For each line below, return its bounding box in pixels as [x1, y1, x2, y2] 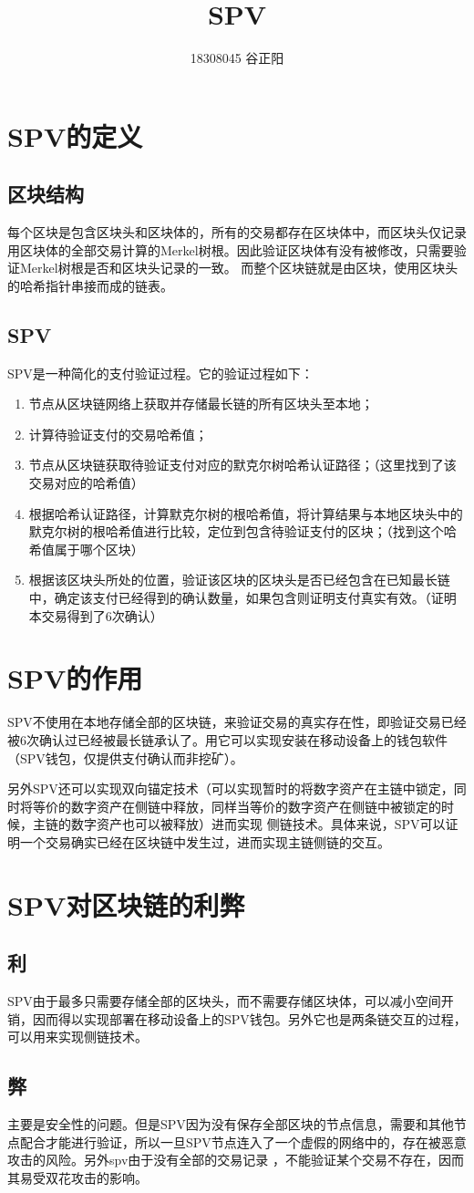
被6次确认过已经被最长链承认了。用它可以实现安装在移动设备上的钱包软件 [7, 730, 448, 749]
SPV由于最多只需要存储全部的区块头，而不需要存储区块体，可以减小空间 [7, 991, 441, 1011]
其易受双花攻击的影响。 [7, 1167, 148, 1187]
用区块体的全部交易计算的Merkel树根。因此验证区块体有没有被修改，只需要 [7, 240, 454, 259]
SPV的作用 [7, 659, 143, 697]
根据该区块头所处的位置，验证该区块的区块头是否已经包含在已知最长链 [28, 570, 450, 589]
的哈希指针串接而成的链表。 [7, 275, 173, 295]
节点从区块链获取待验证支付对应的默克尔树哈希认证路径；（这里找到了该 [28, 455, 457, 474]
